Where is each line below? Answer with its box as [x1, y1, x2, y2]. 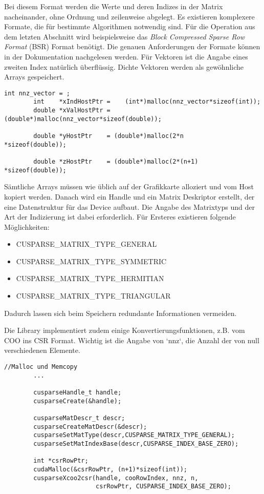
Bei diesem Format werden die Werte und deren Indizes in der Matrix [4, 1, 223, 11]
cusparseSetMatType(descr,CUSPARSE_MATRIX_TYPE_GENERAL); [33, 431, 235, 439]
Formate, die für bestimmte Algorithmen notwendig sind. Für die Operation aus [4, 21, 255, 32]
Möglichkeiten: [4, 221, 50, 232]
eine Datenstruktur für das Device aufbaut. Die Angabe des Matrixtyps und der [4, 201, 255, 212]
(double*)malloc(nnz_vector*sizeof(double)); [4, 115, 162, 123]
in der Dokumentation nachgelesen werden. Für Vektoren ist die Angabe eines [4, 51, 248, 62]
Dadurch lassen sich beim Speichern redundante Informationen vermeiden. [4, 307, 237, 318]
